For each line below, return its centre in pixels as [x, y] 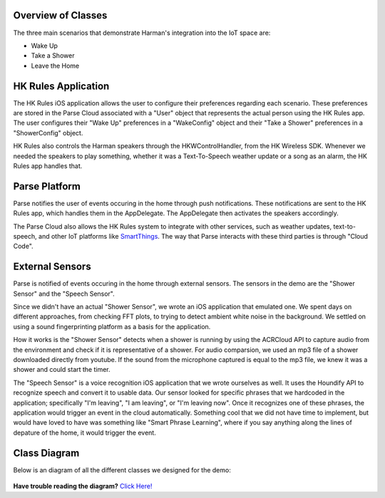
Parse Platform [47, 186]
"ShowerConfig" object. [48, 133]
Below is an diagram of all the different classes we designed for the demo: [122, 470]
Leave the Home [55, 66]
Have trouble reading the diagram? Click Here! [83, 486]
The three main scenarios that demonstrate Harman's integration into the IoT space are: [142, 33]
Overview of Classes [60, 15]
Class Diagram [46, 453]
